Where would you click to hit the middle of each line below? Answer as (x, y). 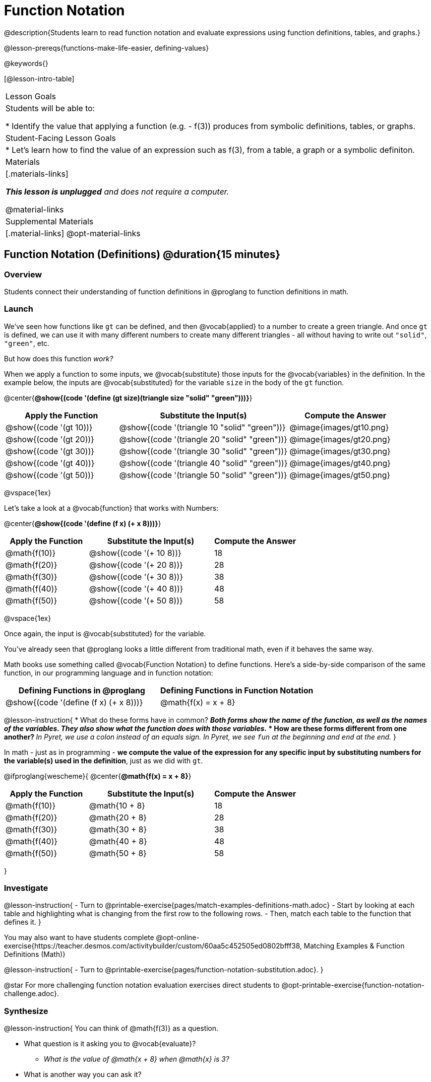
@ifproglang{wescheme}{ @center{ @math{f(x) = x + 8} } (98, 776)
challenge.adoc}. (31, 994)
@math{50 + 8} (118, 853)
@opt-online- (178, 938)
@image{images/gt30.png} (340, 451)
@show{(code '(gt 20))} (50, 439)
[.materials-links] (37, 173)
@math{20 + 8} (118, 817)
